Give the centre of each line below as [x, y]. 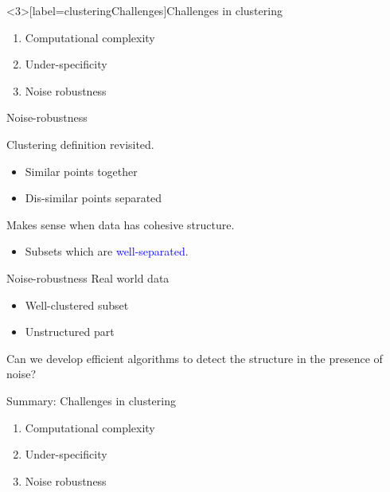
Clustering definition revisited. [80, 144]
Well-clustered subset [77, 305]
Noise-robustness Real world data [88, 277]
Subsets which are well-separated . [107, 251]
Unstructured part [70, 332]
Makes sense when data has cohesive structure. [121, 224]
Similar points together [81, 171]
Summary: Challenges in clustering [91, 400]
